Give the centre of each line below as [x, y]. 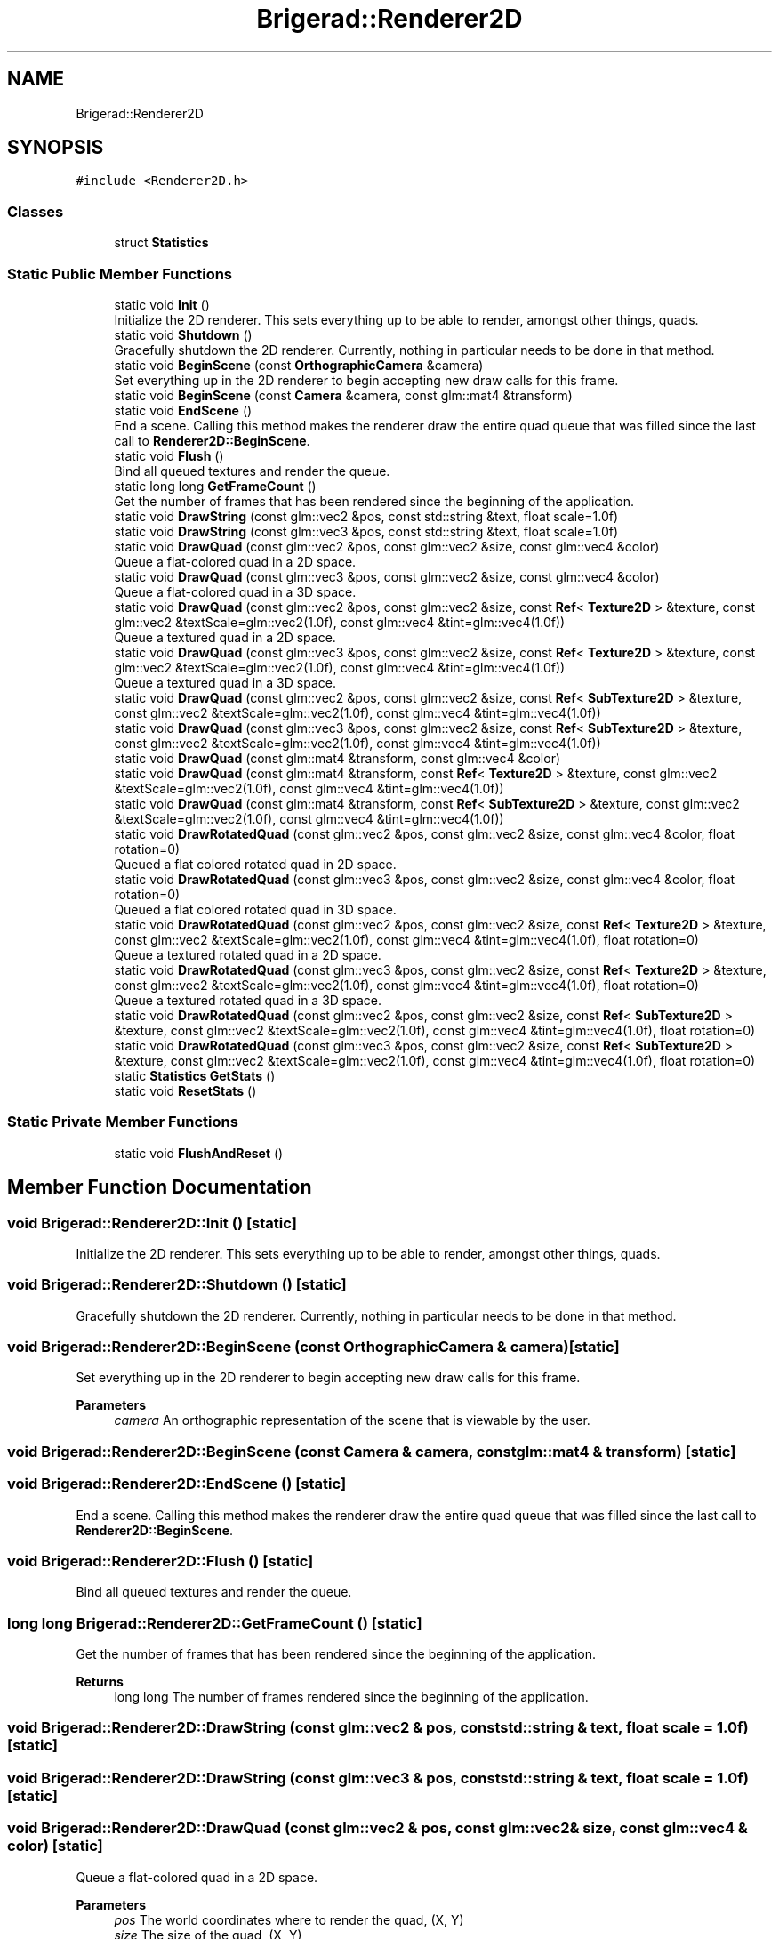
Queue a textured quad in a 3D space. [225, 682]
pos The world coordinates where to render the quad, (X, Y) [289, 1919]
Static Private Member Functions [123, 1122]
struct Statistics [161, 243]
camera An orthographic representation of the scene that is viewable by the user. [352, 1420]
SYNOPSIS [56, 148]
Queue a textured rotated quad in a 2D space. [248, 954]
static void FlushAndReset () [199, 1153]
